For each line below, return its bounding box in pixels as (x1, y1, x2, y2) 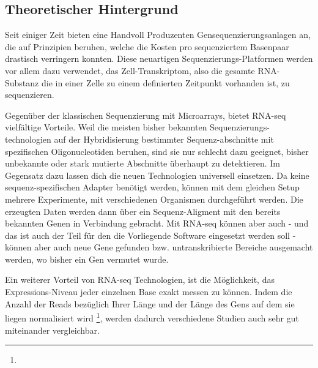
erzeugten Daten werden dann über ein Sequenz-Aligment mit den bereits (5, 205, 281, 217)
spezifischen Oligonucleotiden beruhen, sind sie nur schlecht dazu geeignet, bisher (5, 145, 309, 157)
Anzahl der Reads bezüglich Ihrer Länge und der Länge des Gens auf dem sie (5, 297, 295, 310)
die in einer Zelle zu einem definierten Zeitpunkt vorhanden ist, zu (41, 76, 290, 89)
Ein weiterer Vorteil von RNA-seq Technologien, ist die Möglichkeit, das (5, 273, 275, 286)
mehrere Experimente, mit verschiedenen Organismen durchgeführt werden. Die (5, 192, 303, 205)
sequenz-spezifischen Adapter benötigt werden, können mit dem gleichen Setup (5, 181, 300, 193)
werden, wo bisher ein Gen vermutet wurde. (5, 252, 169, 265)
